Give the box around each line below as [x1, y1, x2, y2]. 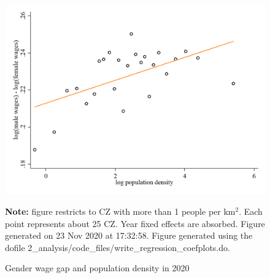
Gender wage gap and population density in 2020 [5, 261, 190, 274]
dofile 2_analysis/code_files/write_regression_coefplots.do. [5, 241, 230, 253]
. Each [239, 204, 263, 217]
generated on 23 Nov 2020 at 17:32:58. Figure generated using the [5, 229, 253, 242]
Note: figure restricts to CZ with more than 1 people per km [5, 204, 236, 217]
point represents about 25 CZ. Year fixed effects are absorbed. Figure [5, 217, 265, 230]
